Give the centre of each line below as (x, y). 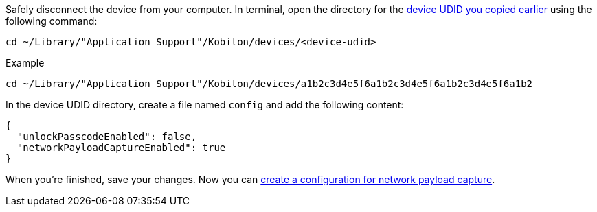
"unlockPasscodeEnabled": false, (107, 137)
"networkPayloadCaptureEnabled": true (121, 148)
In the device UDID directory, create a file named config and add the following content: (205, 105)
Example (25, 63)
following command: (52, 21)
